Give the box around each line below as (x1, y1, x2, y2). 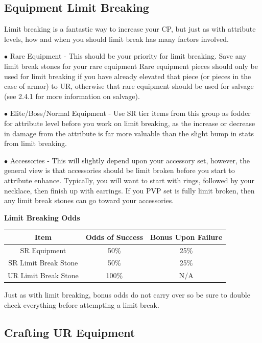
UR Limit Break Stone (8, 270, 79, 281)
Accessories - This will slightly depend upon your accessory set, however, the (10, 155, 250, 165)
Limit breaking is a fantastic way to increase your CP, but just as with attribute (4, 23, 256, 34)
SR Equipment (20, 244, 66, 255)
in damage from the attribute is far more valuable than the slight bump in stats (4, 128, 254, 138)
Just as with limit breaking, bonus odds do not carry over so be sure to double (4, 289, 250, 300)
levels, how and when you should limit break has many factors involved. (4, 33, 229, 44)
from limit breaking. (4, 138, 67, 149)
